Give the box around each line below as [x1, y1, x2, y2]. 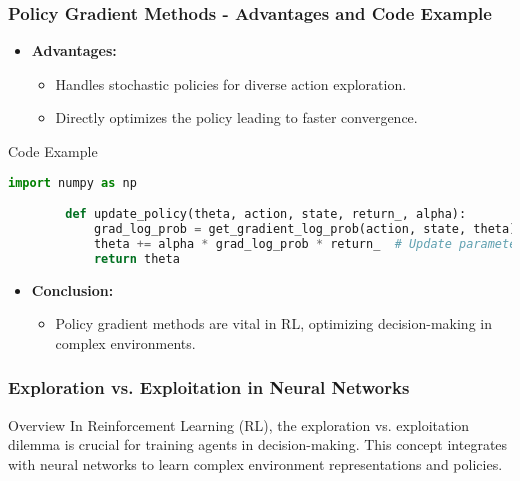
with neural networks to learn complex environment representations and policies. [8, 453, 503, 474]
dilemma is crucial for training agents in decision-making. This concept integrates [8, 434, 508, 455]
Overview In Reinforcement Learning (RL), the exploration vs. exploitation [8, 414, 470, 435]
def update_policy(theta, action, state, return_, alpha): [65, 207, 467, 222]
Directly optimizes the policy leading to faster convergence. [55, 107, 418, 128]
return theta [93, 251, 180, 266]
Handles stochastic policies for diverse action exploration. [55, 73, 407, 94]
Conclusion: [31, 279, 114, 300]
